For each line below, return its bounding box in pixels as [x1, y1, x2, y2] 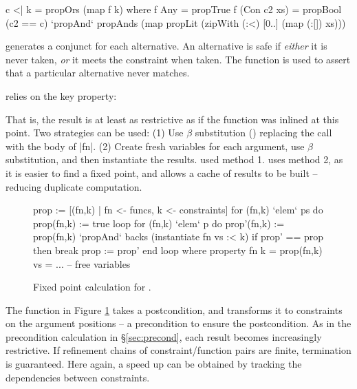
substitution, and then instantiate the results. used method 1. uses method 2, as [6, 152, 343, 167]
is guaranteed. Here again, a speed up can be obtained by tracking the [6, 357, 302, 371]
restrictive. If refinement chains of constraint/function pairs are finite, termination [6, 343, 351, 357]
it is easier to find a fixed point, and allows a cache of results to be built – [6, 165, 318, 180]
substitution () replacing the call [195, 125, 332, 140]
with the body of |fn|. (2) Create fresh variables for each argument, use [6, 138, 305, 153]
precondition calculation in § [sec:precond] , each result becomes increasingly [6, 329, 322, 344]
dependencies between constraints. [6, 370, 150, 384]
